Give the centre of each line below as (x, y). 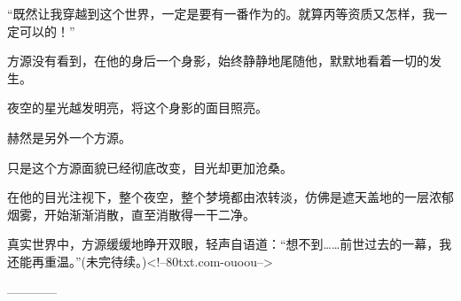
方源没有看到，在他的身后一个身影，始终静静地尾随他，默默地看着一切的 (218, 61)
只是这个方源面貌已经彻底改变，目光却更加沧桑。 (150, 167)
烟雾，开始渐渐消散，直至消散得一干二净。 (131, 214)
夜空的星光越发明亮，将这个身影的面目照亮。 (137, 108)
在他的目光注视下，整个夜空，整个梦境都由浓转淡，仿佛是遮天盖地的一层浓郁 (230, 197)
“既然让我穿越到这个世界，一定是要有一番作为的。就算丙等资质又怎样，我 (221, 13)
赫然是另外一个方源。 (69, 137)
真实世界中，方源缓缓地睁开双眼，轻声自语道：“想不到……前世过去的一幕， (223, 244)
